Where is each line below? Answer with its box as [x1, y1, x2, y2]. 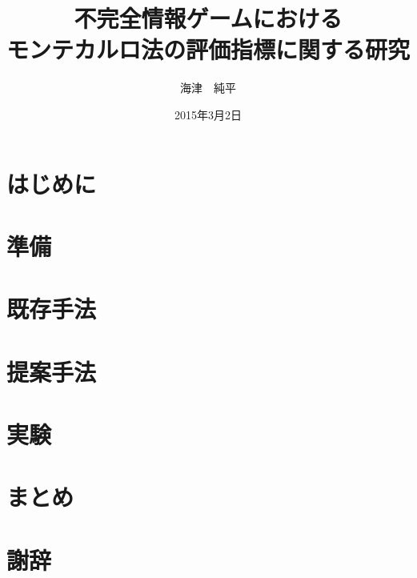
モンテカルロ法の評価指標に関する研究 [6, 33, 411, 66]
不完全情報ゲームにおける [74, 2, 343, 34]
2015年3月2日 [174, 106, 242, 122]
